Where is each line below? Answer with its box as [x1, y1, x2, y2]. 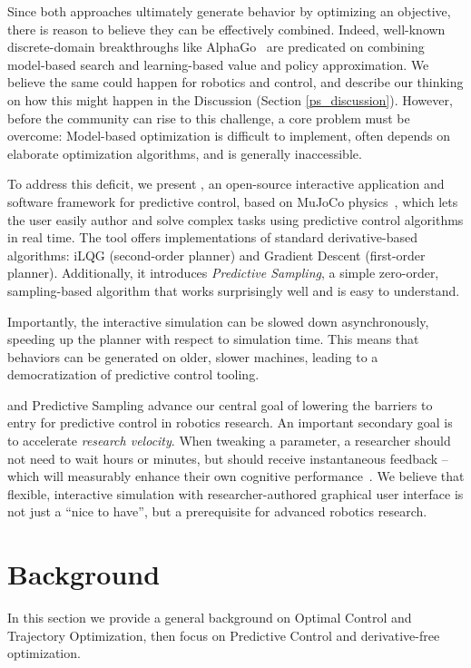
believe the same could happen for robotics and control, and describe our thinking [7, 73, 464, 92]
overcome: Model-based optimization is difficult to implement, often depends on [7, 126, 450, 145]
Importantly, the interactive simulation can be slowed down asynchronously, [7, 311, 429, 330]
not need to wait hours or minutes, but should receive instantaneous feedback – [7, 448, 448, 467]
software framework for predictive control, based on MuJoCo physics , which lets [7, 192, 458, 211]
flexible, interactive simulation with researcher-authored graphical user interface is [7, 484, 464, 503]
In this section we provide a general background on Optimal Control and [7, 608, 412, 627]
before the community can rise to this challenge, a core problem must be [7, 108, 410, 127]
